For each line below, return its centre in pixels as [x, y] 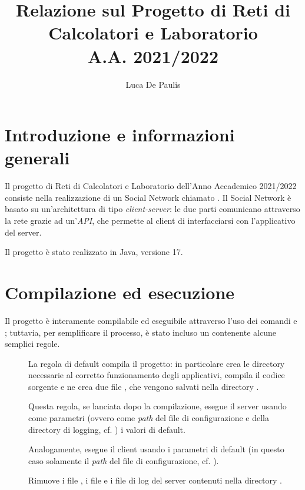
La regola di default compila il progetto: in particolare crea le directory [157, 363]
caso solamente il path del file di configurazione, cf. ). [124, 460]
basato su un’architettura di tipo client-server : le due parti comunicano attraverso [152, 209]
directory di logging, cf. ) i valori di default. [107, 429]
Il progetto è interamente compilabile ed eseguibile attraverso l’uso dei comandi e [151, 320]
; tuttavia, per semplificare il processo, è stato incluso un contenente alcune [140, 332]
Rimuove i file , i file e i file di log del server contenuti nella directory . [155, 480]
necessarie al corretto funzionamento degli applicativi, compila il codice [157, 375]
